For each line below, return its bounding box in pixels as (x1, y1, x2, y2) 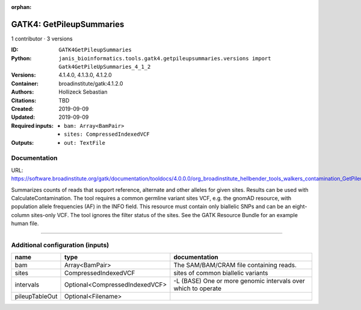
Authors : (11, 88, 34, 96)
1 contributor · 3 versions (11, 35, 73, 42)
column (11, 211, 30, 218)
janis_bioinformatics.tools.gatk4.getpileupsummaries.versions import (58, 55, 271, 62)
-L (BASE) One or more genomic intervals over (173, 277, 305, 285)
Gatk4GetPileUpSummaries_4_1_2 (58, 63, 151, 71)
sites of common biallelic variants (173, 269, 268, 277)
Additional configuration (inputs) (11, 241, 110, 249)
